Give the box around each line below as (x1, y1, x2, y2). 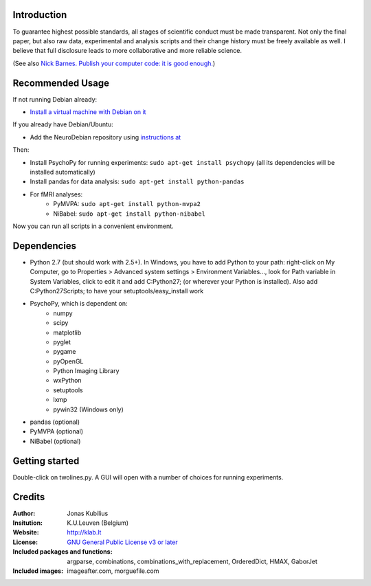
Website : (12, 528, 39, 537)
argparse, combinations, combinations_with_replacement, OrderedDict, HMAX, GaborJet (67, 557, 317, 565)
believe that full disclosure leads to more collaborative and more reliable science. (12, 47, 243, 55)
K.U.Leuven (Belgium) (67, 519, 129, 527)
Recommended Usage (12, 77, 110, 89)
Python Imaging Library (53, 367, 120, 375)
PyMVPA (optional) (30, 427, 84, 436)
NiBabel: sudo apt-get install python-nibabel (53, 210, 206, 218)
